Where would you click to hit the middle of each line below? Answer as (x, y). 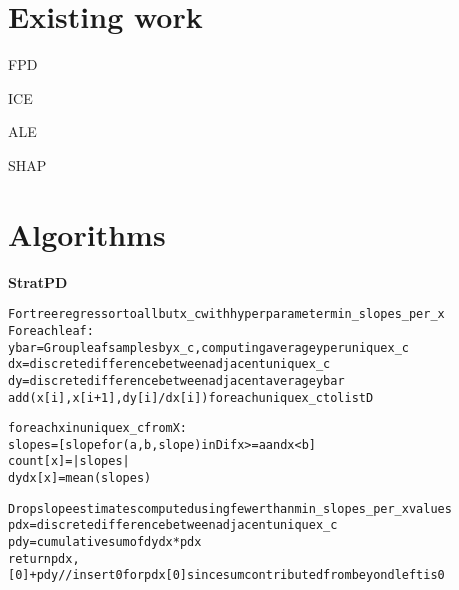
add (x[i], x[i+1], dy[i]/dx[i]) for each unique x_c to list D (191, 397)
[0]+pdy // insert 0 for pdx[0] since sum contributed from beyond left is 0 (226, 575)
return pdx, (44, 558)
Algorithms (87, 233)
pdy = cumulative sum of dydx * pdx (105, 542)
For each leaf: (51, 330)
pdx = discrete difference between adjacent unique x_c (173, 525)
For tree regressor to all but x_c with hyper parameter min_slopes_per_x (226, 314)
